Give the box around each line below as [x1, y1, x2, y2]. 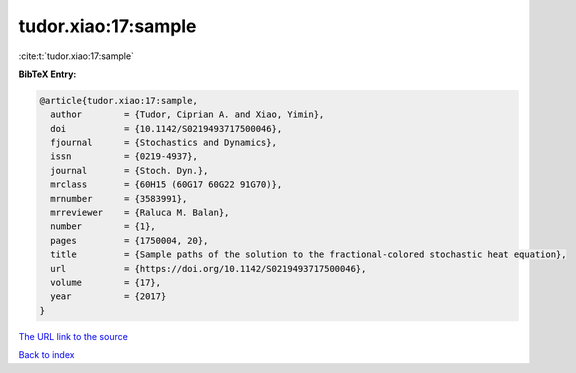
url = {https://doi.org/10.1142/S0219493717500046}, [50, 263, 367, 274]
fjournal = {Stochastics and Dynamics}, [50, 137, 277, 149]
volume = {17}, [50, 277, 162, 288]
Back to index [18, 349, 75, 361]
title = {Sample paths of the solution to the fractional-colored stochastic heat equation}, [50, 249, 567, 260]
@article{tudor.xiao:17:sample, [39, 95, 199, 106]
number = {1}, [50, 221, 157, 232]
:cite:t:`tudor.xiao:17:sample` [18, 50, 135, 62]
